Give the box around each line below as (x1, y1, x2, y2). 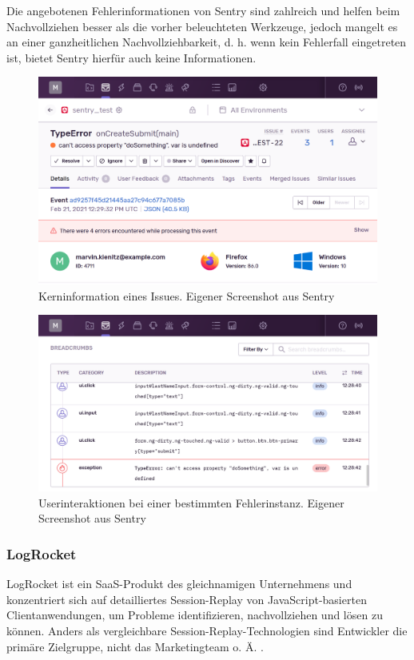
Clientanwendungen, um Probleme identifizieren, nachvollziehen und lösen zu (6, 606, 383, 623)
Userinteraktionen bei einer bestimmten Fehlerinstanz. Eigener (38, 494, 344, 511)
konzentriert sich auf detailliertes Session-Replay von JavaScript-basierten (6, 590, 367, 607)
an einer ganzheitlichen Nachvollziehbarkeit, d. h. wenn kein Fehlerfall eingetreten (6, 34, 407, 50)
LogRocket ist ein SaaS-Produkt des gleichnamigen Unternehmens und (6, 575, 352, 592)
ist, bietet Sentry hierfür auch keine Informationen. (6, 49, 257, 66)
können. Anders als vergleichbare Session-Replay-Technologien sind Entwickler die (6, 622, 408, 639)
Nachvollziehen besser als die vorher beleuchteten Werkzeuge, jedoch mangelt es (6, 18, 398, 34)
